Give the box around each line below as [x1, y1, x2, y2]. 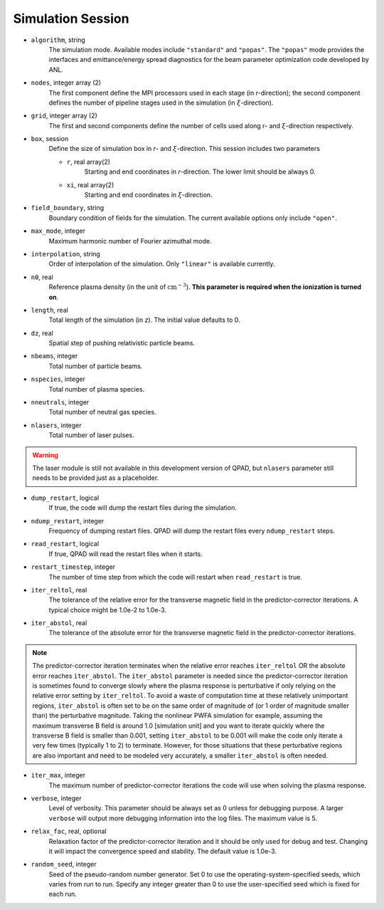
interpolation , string [31, 249, 101, 258]
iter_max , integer [31, 771, 85, 780]
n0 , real [31, 273, 53, 281]
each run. [48, 890, 78, 899]
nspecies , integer [31, 375, 85, 384]
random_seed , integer [31, 860, 97, 869]
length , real [31, 305, 69, 314]
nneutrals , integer [31, 398, 90, 407]
